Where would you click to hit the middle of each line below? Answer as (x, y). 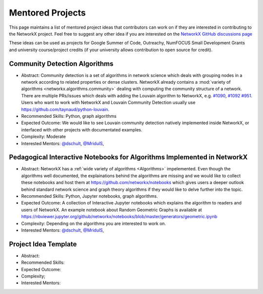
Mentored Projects (47, 13)
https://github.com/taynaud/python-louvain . (65, 109)
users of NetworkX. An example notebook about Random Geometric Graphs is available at (112, 210)
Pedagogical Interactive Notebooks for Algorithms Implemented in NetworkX (128, 157)
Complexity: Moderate (43, 137)
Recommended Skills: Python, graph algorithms (69, 116)
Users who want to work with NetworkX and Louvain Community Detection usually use (108, 103)
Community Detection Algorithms (61, 64)
